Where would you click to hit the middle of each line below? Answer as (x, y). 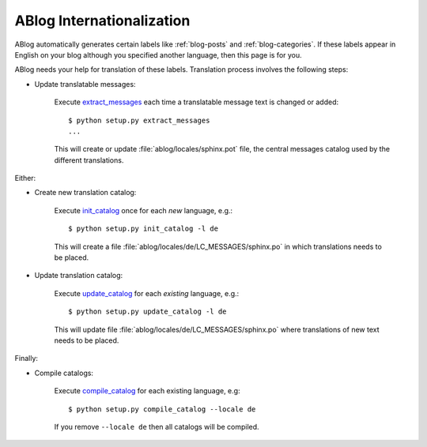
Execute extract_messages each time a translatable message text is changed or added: (196, 102)
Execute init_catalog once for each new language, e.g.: (144, 210)
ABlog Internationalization (102, 21)
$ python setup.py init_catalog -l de (144, 229)
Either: (25, 178)
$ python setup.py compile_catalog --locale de (162, 409)
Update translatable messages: (85, 84)
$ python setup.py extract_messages (139, 120)
